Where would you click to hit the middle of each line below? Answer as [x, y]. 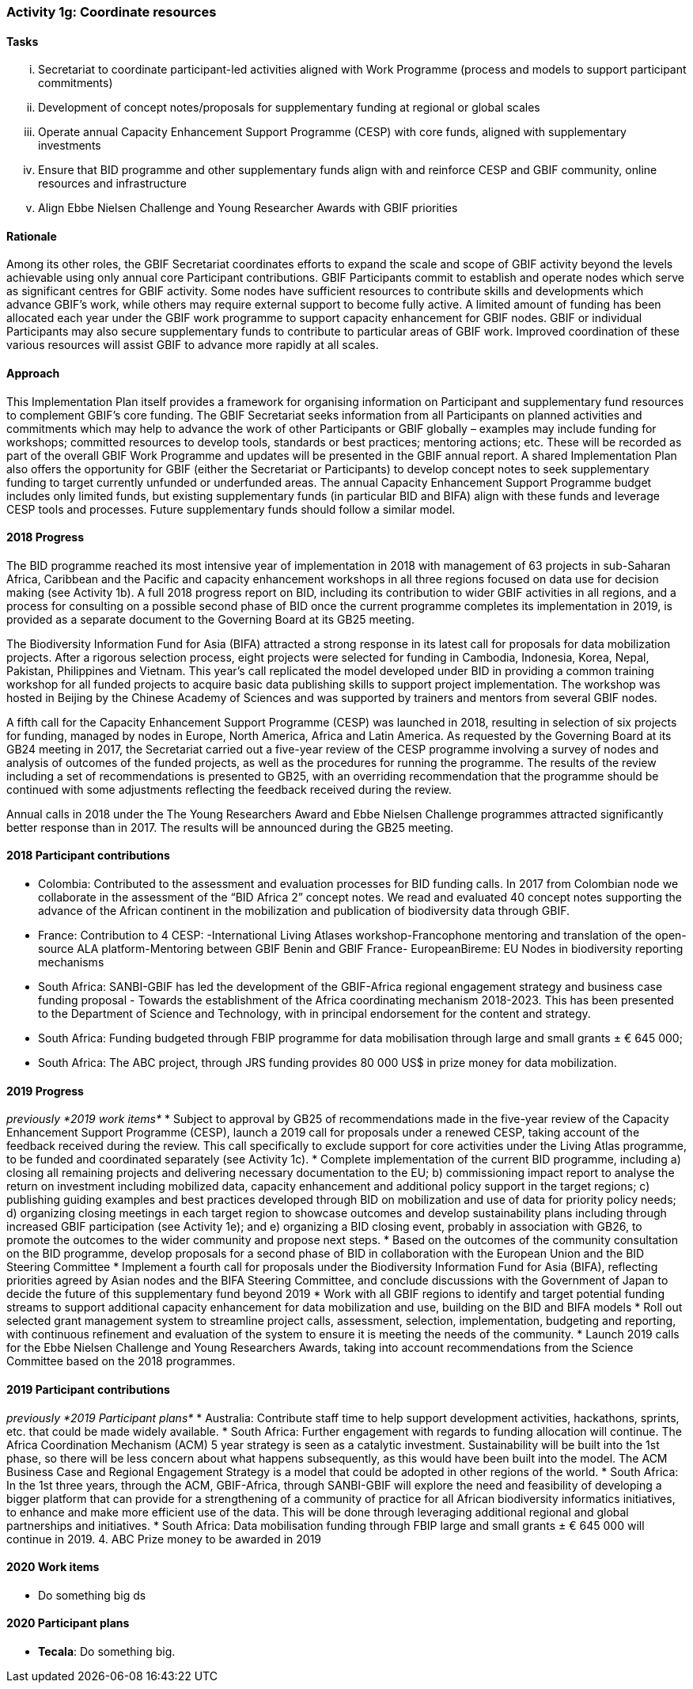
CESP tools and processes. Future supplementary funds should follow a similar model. [231, 509]
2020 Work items [53, 1567]
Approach [33, 374]
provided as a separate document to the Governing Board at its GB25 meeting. [210, 619]
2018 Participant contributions [88, 856]
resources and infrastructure [112, 184]
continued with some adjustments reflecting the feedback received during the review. [229, 789]
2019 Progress [45, 1091]
